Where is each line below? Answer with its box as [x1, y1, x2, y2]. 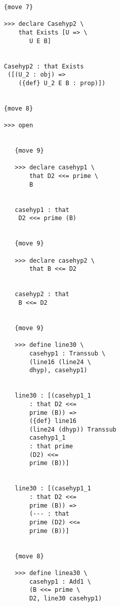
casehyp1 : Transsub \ [29, 349, 106, 357]
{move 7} [4, 4, 33, 11]
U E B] [29, 37, 51, 45]
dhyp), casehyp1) [29, 367, 88, 374]
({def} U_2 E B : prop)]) [18, 79, 106, 87]
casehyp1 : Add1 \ [29, 578, 91, 585]
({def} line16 [29, 417, 76, 425]
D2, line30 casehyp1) [29, 594, 102, 602]
